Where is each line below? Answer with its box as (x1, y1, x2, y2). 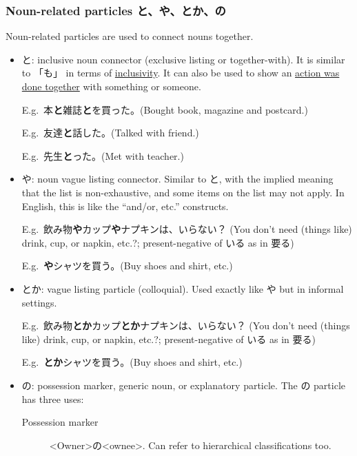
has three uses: (21, 391, 84, 406)
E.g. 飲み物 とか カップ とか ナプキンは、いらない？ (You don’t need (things (21, 318, 350, 333)
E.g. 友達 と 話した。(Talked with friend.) (21, 125, 199, 140)
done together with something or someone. (21, 79, 201, 93)
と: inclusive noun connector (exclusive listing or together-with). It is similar (21, 52, 345, 66)
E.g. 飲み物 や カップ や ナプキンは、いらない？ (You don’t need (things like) (21, 222, 352, 236)
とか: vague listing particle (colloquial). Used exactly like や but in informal (21, 281, 344, 296)
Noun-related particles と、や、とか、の (6, 1, 226, 19)
